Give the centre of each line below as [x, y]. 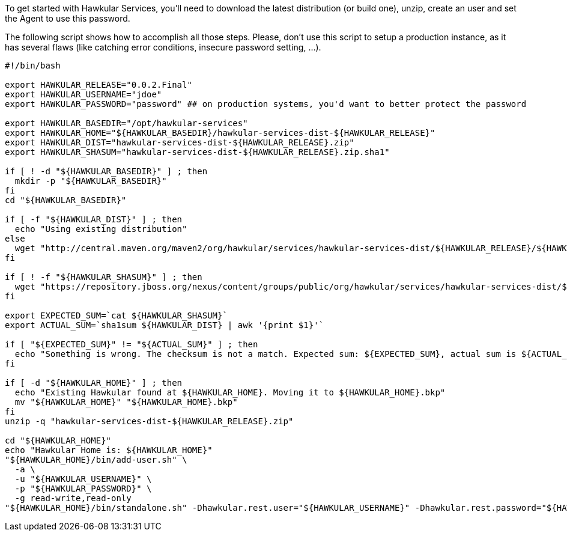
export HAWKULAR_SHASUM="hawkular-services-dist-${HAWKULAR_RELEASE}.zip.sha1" [197, 152]
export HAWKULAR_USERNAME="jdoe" [83, 94]
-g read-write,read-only [73, 498]
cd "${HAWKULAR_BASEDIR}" [66, 200]
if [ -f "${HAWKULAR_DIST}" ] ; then [94, 219]
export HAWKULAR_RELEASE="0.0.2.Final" [99, 85]
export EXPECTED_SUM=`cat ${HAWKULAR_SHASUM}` [116, 315]
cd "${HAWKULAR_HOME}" [58, 440]
